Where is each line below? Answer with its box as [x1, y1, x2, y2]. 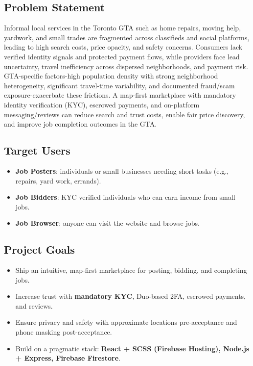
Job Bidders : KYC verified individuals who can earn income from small [15, 192, 235, 202]
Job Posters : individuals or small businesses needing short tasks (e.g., [15, 165, 229, 176]
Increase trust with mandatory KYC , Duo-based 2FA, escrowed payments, [15, 291, 246, 301]
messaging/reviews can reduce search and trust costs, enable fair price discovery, [4, 109, 245, 119]
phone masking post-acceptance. [15, 327, 112, 337]
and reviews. [15, 300, 53, 311]
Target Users [4, 143, 70, 158]
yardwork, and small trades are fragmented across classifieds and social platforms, [4, 32, 250, 42]
